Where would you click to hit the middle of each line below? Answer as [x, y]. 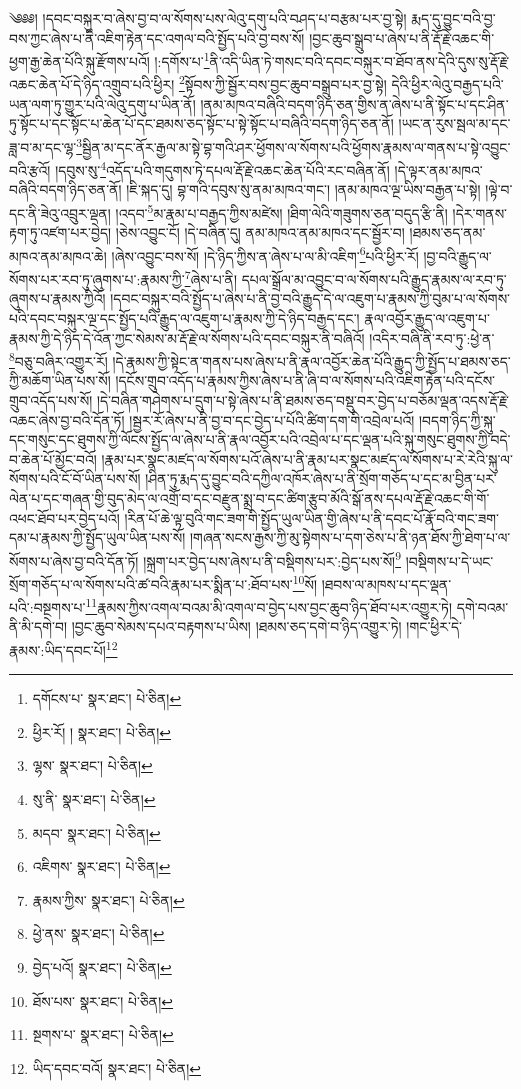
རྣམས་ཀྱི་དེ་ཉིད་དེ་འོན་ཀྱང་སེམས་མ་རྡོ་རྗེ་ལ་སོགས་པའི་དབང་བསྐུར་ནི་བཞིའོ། [187, 337]
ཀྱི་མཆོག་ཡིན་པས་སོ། [60, 380]
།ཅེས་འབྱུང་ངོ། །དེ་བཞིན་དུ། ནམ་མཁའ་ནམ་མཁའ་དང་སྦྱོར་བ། [260, 232]
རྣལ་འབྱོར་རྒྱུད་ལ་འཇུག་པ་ [427, 317]
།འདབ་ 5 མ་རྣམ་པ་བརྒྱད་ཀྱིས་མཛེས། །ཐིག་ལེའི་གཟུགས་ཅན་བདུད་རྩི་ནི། [281, 211]
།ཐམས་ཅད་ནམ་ [447, 232]
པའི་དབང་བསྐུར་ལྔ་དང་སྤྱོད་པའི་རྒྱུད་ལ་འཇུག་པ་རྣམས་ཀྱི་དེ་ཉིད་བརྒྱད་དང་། [184, 317]
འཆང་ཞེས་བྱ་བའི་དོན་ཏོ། [67, 419]
